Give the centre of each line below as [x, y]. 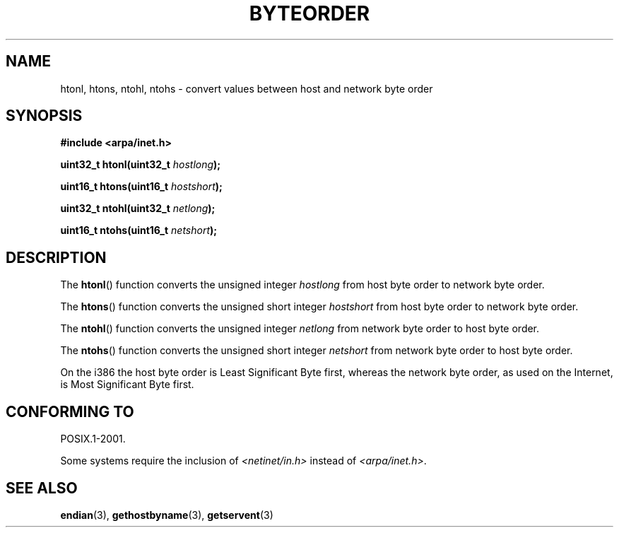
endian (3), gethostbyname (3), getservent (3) [167, 515]
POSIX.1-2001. [93, 439]
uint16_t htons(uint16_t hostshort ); [141, 187]
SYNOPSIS [44, 116]
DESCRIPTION [56, 257]
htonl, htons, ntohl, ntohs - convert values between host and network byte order [247, 88]
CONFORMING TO [70, 411]
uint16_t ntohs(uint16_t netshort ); [139, 230]
